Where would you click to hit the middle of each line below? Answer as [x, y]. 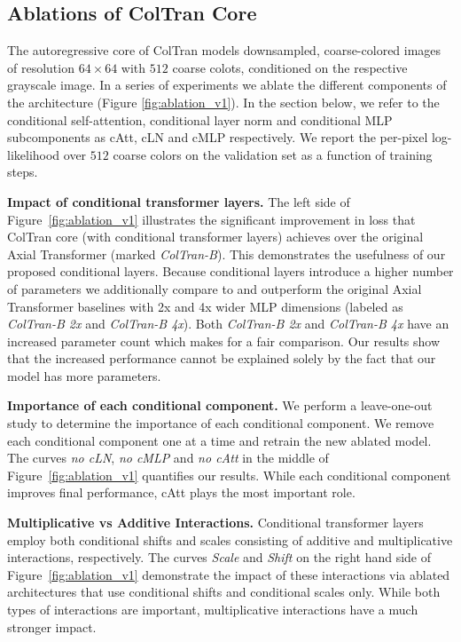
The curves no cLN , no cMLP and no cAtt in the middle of [168, 458]
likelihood [34, 154]
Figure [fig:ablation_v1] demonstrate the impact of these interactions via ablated [229, 574]
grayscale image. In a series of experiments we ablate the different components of [227, 85]
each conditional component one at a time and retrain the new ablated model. [219, 440]
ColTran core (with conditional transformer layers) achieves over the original [215, 237]
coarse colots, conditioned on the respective [290, 67]
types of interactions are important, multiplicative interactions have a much [213, 610]
